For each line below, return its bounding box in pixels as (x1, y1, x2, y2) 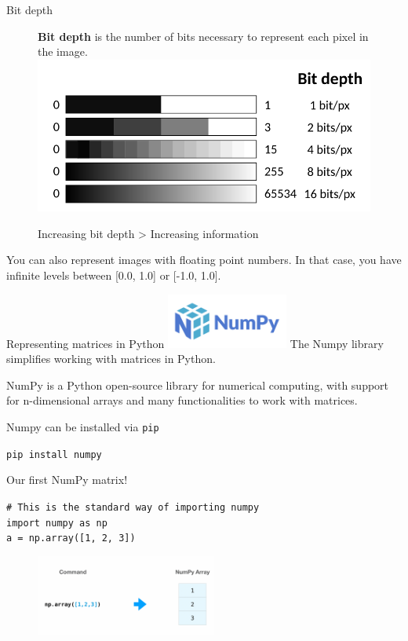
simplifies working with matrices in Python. (6, 350, 216, 367)
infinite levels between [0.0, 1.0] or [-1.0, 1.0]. (6, 267, 221, 283)
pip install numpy (6, 449, 102, 460)
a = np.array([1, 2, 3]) (6, 533, 136, 544)
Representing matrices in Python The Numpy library (6, 335, 384, 351)
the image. (38, 43, 88, 60)
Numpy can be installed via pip (6, 419, 159, 434)
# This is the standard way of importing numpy (6, 501, 260, 513)
